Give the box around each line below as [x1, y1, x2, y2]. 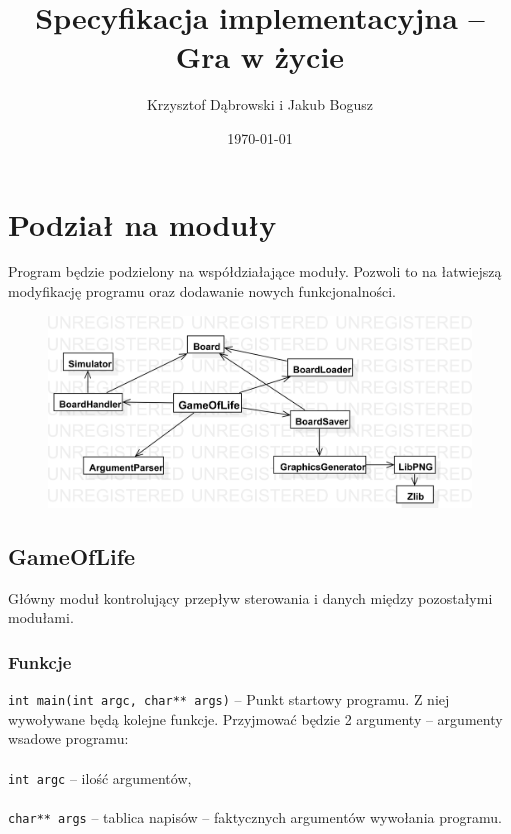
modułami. [8, 607, 74, 628]
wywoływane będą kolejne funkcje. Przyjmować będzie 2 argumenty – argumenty [8, 708, 503, 729]
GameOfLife [8, 540, 136, 571]
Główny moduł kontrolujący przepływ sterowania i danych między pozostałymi [8, 587, 493, 608]
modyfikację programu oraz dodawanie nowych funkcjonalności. [8, 281, 396, 302]
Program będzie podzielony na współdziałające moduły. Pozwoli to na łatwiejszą [8, 261, 502, 282]
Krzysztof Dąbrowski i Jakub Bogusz [146, 94, 374, 115]
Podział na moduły [8, 203, 277, 244]
